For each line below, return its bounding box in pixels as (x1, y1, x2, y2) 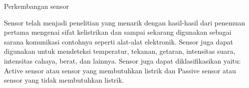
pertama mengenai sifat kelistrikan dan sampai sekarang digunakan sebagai (4, 27, 232, 37)
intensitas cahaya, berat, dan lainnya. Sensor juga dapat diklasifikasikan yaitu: (4, 55, 241, 66)
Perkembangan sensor (4, 1, 69, 11)
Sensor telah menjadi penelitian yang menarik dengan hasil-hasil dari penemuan (4, 17, 246, 27)
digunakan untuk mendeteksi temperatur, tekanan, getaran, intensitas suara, (4, 46, 235, 56)
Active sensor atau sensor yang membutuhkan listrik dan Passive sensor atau (4, 65, 236, 75)
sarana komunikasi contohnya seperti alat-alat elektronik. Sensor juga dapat (4, 36, 233, 46)
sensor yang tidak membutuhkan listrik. (4, 75, 124, 85)
